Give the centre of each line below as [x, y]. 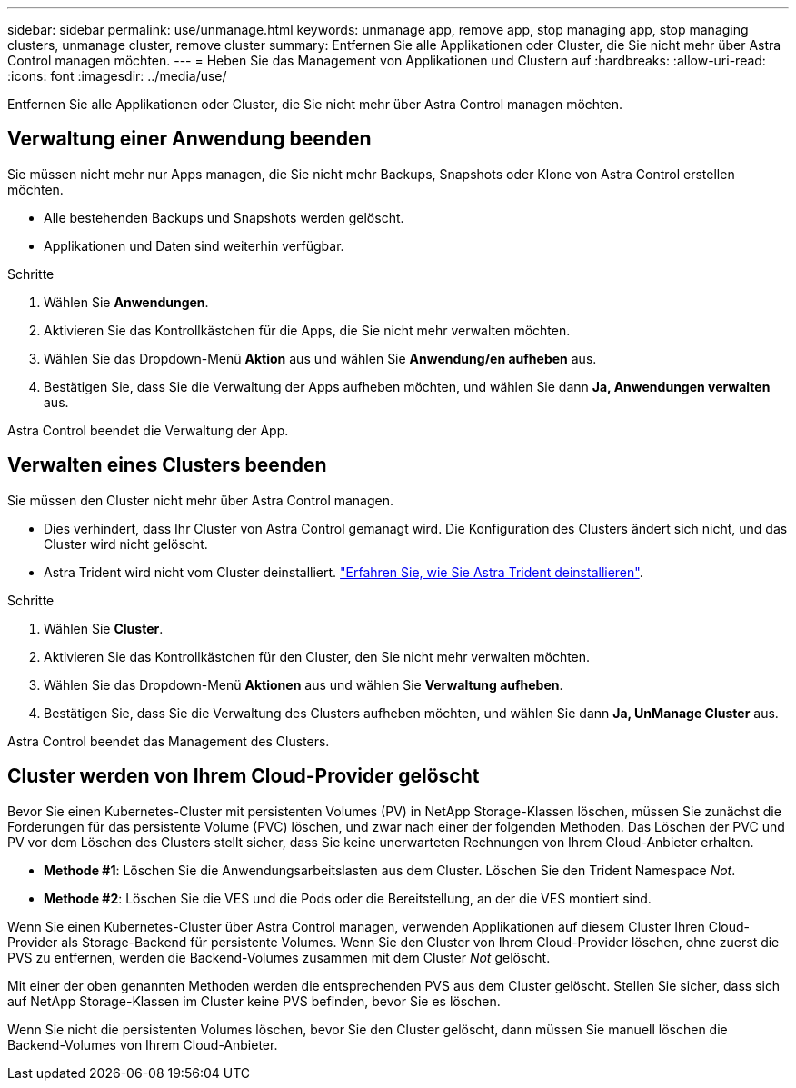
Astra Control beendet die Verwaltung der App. [148, 430]
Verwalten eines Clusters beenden [167, 465]
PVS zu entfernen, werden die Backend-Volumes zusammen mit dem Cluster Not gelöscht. [279, 957]
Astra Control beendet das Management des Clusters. [169, 741]
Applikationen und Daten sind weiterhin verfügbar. [194, 245]
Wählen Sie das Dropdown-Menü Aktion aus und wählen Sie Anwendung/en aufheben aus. [320, 358]
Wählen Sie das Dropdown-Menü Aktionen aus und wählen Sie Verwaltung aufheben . [303, 684]
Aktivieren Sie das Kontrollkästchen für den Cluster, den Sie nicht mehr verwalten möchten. [317, 656]
